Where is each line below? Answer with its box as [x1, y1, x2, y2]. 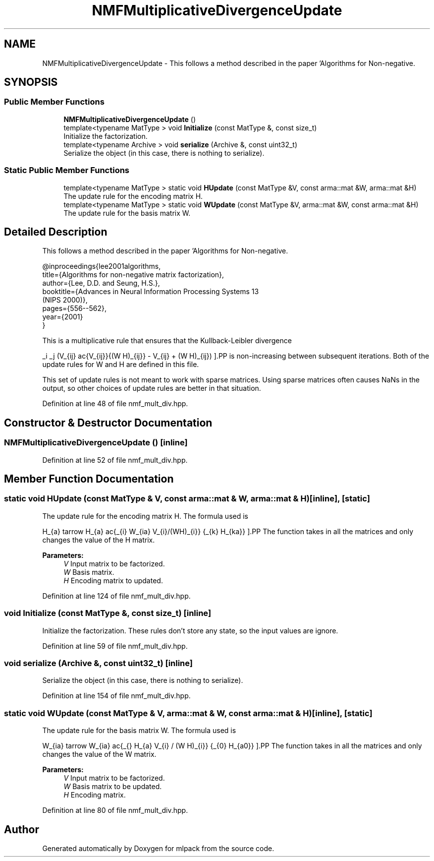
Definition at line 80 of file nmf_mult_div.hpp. [42, 806, 188, 815]
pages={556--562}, [42, 304, 107, 313]
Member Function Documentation [4, 473, 174, 486]
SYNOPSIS [4, 76, 58, 89]
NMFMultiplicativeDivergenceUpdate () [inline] [4, 437, 188, 448]
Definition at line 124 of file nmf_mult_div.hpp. [42, 591, 191, 600]
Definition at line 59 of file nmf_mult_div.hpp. [42, 641, 188, 650]
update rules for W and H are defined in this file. [42, 360, 199, 369]
